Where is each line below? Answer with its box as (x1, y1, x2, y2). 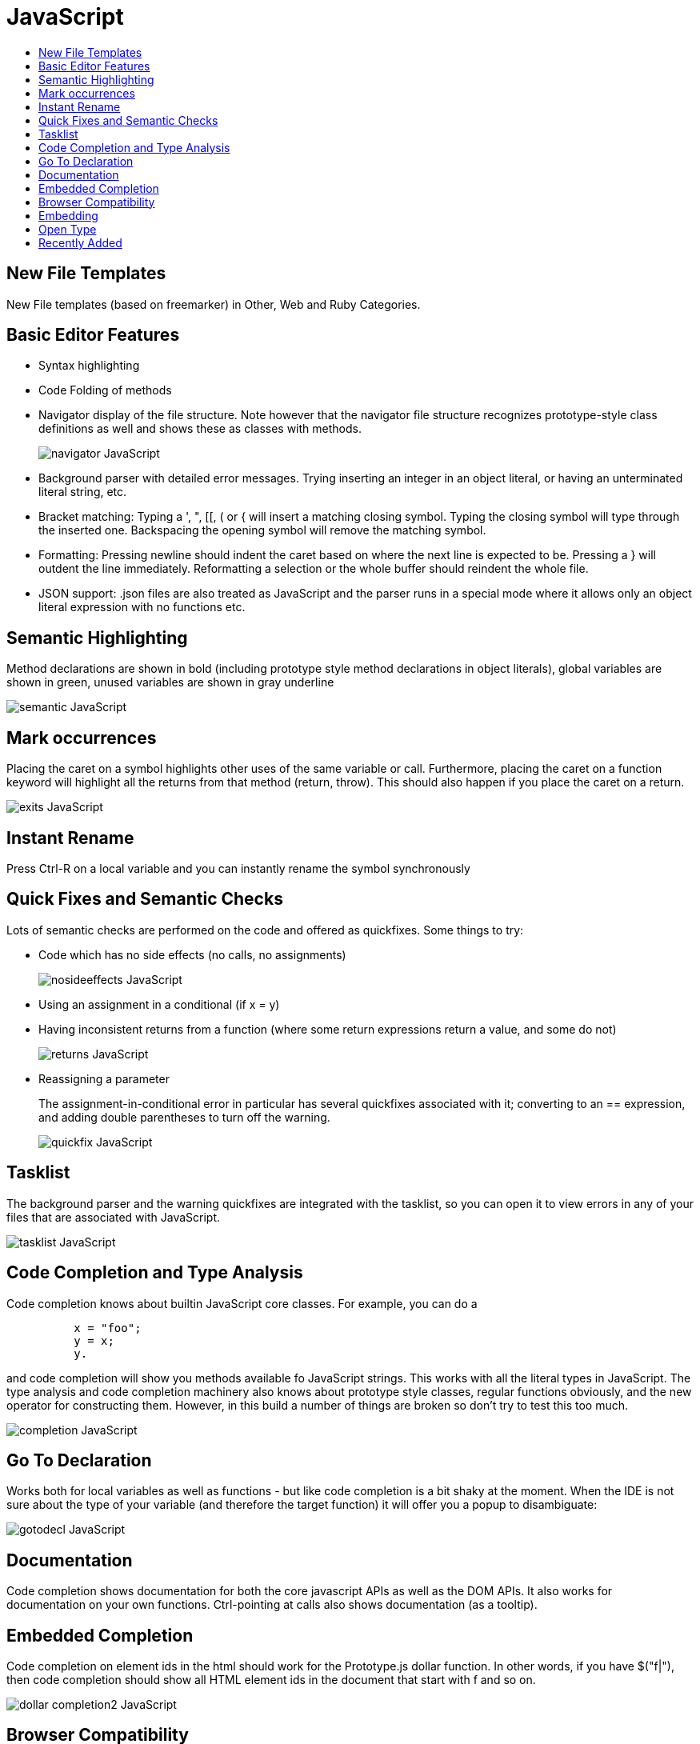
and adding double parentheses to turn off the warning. (38, 1110, 330, 1124)
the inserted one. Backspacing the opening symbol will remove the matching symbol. (38, 523, 486, 538)
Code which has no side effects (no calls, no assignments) (38, 947, 346, 962)
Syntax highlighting (38, 358, 140, 373)
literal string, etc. (38, 485, 127, 499)
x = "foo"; (74, 1321, 142, 1334)
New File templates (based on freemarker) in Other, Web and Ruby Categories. (6, 297, 421, 311)
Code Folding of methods (38, 383, 172, 398)
